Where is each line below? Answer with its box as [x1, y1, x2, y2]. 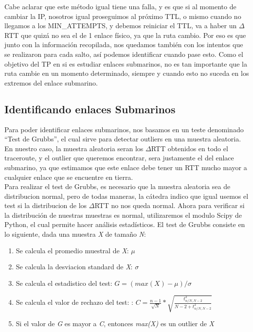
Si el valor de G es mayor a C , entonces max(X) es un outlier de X [16, 318, 214, 328]
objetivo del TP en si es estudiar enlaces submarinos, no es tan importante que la [4, 58, 247, 69]
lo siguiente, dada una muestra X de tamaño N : [4, 229, 146, 239]
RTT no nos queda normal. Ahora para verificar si [94, 200, 245, 210]
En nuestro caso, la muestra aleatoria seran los [4, 143, 144, 153]
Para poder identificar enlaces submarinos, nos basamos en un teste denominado [4, 124, 244, 134]
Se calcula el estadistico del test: [16, 278, 112, 288]
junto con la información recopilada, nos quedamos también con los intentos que [4, 39, 243, 50]
